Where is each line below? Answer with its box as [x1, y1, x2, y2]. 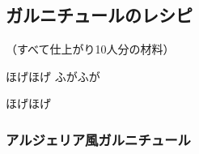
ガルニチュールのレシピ [6, 2, 193, 28]
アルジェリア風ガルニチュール [6, 129, 191, 149]
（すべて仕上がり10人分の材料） [6, 41, 175, 58]
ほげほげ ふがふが [6, 67, 100, 84]
